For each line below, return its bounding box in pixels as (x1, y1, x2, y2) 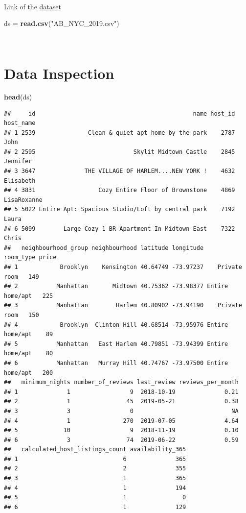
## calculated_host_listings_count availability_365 (4, 446, 186, 453)
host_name (4, 120, 36, 127)
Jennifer (4, 158, 32, 165)
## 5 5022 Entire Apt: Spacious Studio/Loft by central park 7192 (4, 206, 235, 213)
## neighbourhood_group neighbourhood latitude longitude (4, 244, 204, 251)
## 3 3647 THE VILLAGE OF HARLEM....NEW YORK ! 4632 (4, 168, 235, 175)
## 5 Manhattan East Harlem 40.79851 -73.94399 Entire (4, 340, 228, 347)
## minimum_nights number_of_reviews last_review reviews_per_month (4, 379, 239, 386)
